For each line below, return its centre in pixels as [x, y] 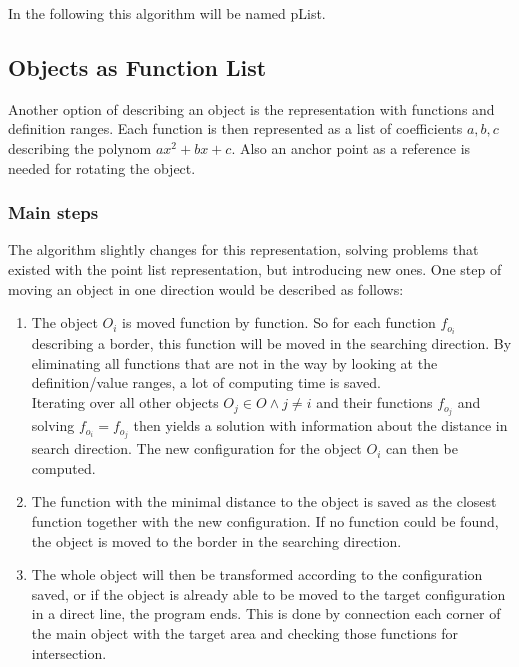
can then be [422, 448]
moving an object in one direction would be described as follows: [206, 288]
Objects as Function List [137, 66]
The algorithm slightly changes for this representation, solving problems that [243, 249]
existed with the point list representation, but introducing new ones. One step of [255, 268]
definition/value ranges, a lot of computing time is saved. [206, 382]
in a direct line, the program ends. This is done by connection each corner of [266, 613]
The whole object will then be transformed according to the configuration [257, 574]
